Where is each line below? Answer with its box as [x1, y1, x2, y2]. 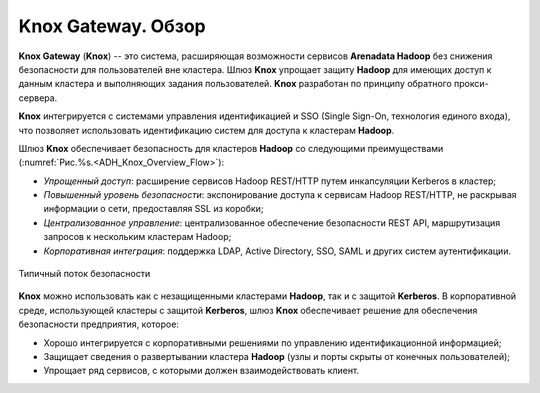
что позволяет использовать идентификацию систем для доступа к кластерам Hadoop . [18, 124, 395, 136]
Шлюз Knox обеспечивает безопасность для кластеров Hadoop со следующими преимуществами [18, 142, 444, 154]
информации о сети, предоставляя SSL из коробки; [43, 203, 264, 215]
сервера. [18, 91, 58, 104]
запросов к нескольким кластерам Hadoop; [43, 231, 232, 243]
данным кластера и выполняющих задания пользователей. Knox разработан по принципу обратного [18, 78, 452, 90]
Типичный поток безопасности [18, 268, 151, 280]
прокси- [453, 78, 489, 90]
